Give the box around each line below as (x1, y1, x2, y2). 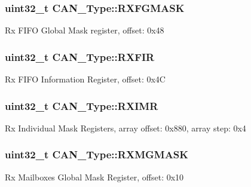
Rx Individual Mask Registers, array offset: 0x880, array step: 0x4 (5, 121, 246, 134)
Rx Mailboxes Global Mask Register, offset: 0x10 (5, 170, 184, 183)
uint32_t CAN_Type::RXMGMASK (5, 147, 189, 162)
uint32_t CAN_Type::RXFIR (5, 49, 155, 64)
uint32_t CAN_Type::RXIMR (5, 98, 158, 113)
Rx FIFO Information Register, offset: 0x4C (5, 73, 166, 85)
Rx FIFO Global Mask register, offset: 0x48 (5, 24, 164, 36)
